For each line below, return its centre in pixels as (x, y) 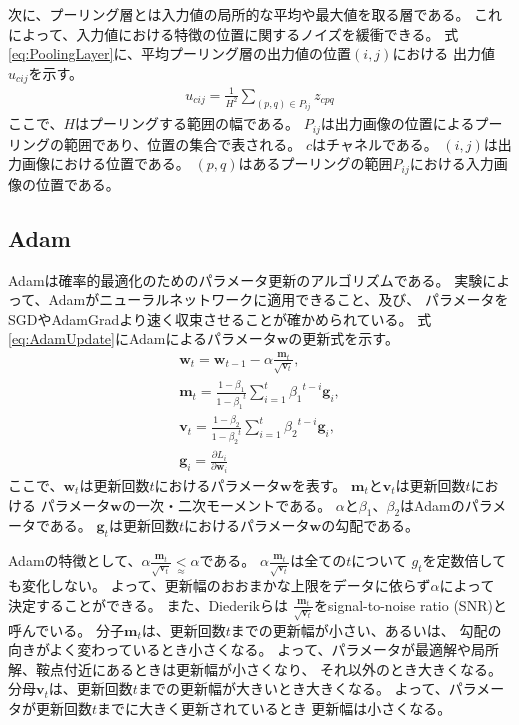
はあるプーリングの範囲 (315, 163)
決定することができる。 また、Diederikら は (148, 604)
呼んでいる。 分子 (66, 629)
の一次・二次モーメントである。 (226, 504)
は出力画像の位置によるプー (411, 123)
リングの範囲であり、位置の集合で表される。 (155, 143)
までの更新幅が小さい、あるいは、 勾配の (366, 629)
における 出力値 (444, 53)
